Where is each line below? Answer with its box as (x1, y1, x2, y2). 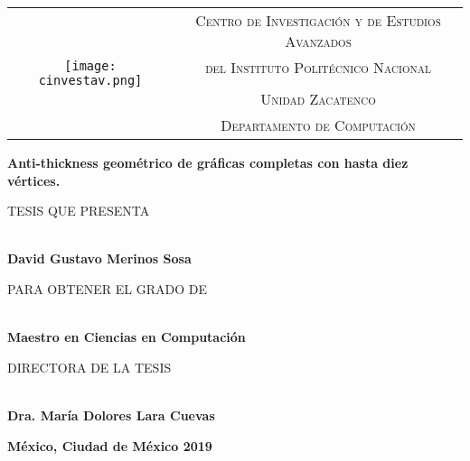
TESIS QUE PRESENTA (7, 201, 150, 220)
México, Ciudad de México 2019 (7, 436, 212, 455)
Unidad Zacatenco (260, 88, 376, 109)
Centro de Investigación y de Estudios (195, 10, 441, 31)
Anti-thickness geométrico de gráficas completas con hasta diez (7, 153, 409, 171)
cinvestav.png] (38, 72, 143, 88)
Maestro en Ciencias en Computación (7, 327, 246, 346)
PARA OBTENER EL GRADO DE (7, 279, 208, 298)
